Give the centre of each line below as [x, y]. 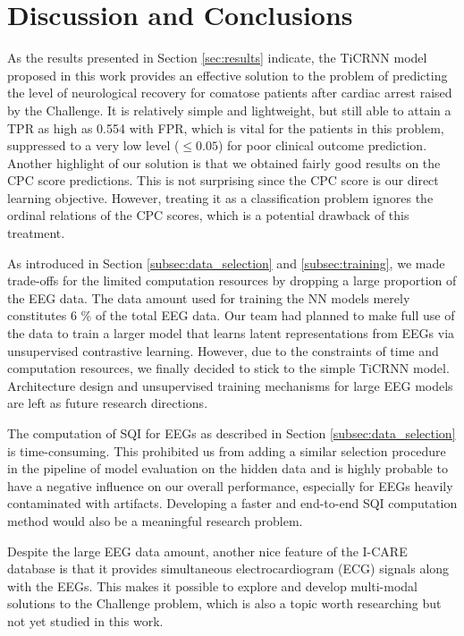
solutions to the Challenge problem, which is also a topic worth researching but [224, 603]
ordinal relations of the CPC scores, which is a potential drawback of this [208, 215]
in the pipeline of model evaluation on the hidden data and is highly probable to [228, 468]
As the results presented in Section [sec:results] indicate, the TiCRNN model [217, 58]
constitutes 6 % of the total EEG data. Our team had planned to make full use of [231, 315]
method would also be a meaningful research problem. [155, 520]
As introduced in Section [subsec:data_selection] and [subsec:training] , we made [226, 263]
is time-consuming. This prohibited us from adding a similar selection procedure [227, 450]
